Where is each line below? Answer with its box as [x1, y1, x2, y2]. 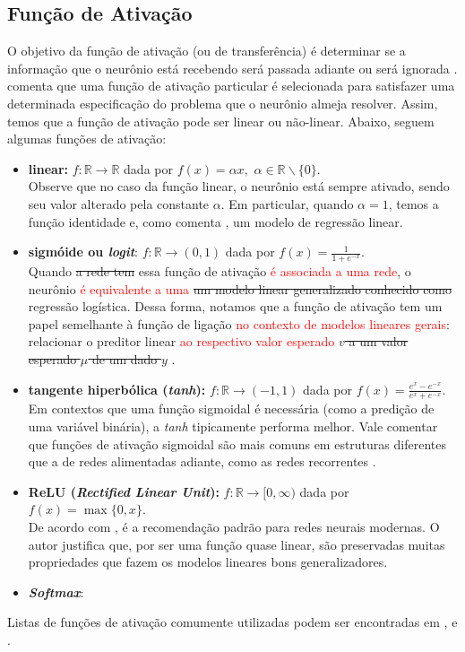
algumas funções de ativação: [7, 129, 167, 148]
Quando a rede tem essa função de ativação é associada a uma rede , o [28, 261, 411, 280]
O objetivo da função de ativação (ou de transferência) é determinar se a [7, 41, 406, 60]
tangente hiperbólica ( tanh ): [28, 379, 206, 398]
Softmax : [28, 582, 84, 601]
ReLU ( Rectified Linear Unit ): [28, 482, 220, 500]
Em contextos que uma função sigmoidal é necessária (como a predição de [28, 399, 435, 418]
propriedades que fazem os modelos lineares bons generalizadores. [28, 552, 388, 571]
